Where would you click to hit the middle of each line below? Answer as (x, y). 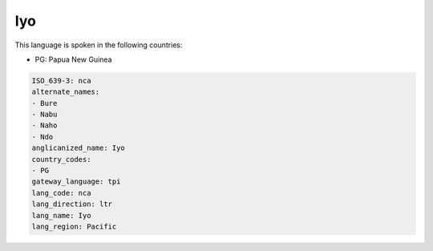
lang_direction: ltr (72, 204)
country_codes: (61, 159)
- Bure (45, 103)
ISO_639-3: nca (61, 81)
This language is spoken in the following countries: (99, 45)
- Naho (45, 125)
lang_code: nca (61, 193)
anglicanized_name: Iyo (79, 148)
